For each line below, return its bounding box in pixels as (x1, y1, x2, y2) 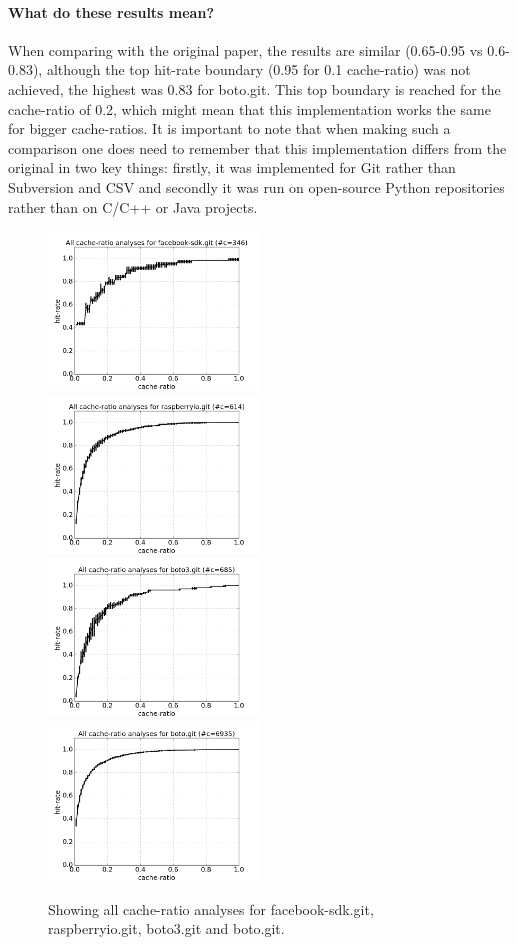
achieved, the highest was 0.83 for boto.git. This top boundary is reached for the (8, 78, 501, 99)
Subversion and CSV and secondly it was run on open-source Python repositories (8, 176, 505, 197)
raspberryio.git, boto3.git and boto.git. (48, 918, 285, 939)
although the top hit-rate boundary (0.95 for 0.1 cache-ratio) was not (46, 59, 471, 80)
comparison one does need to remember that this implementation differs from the (8, 137, 507, 158)
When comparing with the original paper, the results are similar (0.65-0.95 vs (8, 39, 483, 60)
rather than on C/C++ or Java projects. (8, 196, 258, 217)
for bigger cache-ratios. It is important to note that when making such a (8, 118, 451, 139)
